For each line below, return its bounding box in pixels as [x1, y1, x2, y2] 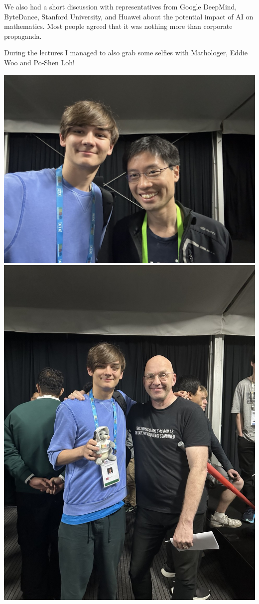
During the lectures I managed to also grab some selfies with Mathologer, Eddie [4, 47, 248, 58]
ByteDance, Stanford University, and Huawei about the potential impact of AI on [4, 11, 254, 21]
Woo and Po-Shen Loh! [4, 57, 75, 67]
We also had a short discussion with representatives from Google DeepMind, [4, 1, 237, 11]
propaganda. [4, 30, 42, 41]
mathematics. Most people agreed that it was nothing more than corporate [4, 21, 233, 31]
